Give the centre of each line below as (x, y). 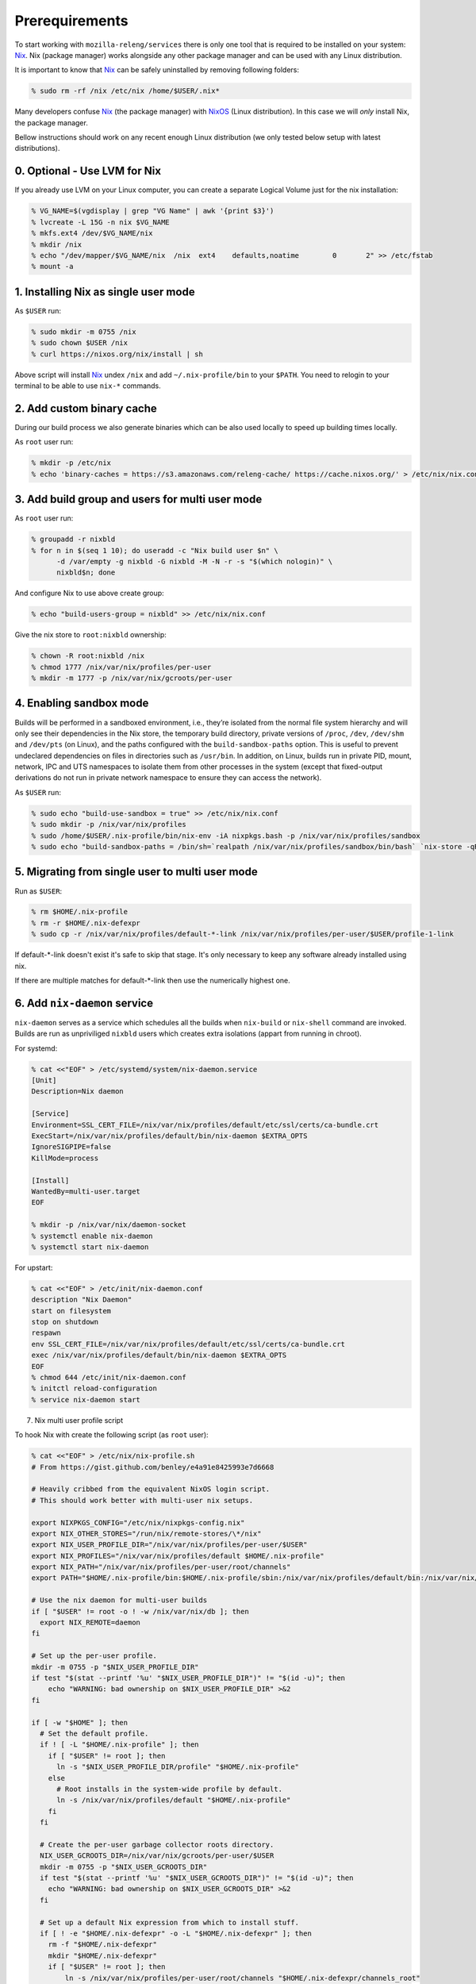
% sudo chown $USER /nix (80, 343)
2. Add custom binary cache (86, 408)
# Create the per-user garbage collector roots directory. (157, 1844)
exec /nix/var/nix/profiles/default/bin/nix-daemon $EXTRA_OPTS (159, 1355)
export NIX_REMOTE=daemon (90, 1623)
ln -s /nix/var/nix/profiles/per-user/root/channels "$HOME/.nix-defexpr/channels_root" (242, 1978)
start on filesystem (71, 1311)
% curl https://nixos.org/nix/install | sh (117, 354)
